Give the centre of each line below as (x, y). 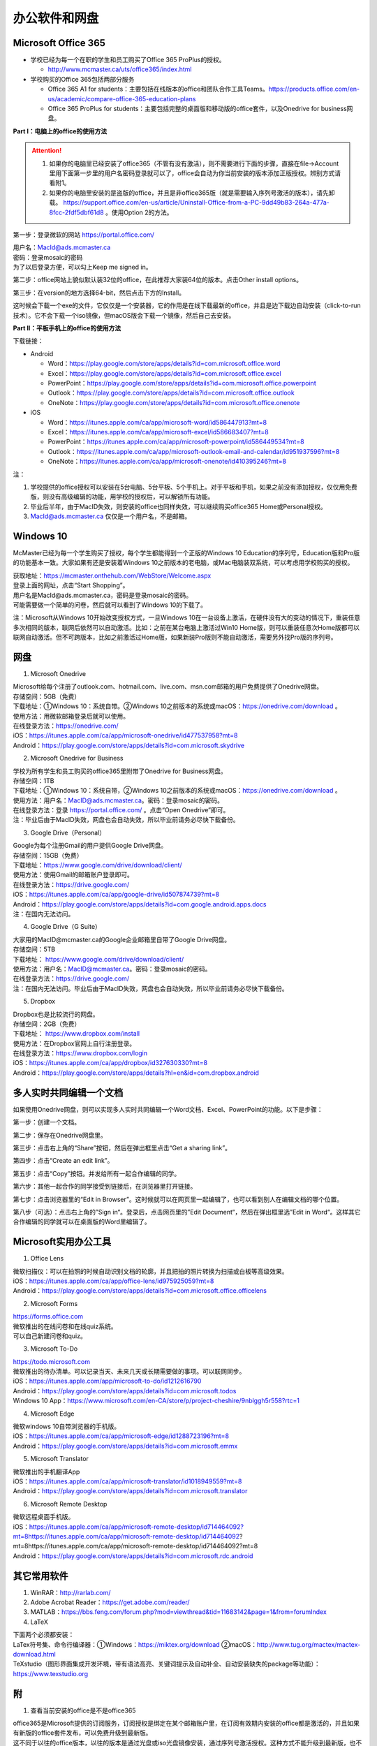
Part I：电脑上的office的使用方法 (60, 131)
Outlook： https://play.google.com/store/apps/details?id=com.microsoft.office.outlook (171, 393)
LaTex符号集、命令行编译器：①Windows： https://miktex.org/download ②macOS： (135, 1644)
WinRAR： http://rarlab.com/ (71, 1592)
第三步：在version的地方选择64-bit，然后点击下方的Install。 (99, 293)
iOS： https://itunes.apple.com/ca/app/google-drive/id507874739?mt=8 (116, 895)
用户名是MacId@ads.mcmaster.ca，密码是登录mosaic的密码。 (103, 595)
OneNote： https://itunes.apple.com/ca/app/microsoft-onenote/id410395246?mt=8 (167, 462)
